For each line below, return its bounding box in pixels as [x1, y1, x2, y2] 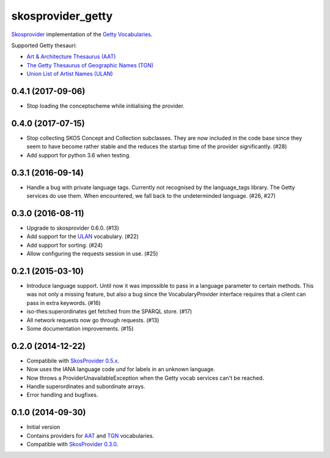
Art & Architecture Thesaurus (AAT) [26, 53, 116, 61]
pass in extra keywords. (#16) [26, 299, 101, 306]
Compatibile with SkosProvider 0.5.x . [26, 357, 119, 364]
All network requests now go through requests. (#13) [26, 316, 159, 324]
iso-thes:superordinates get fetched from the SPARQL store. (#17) [26, 308, 193, 315]
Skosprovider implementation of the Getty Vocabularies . [11, 31, 153, 38]
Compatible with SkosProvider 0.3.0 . [26, 441, 119, 448]
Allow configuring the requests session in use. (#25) [26, 250, 158, 257]
